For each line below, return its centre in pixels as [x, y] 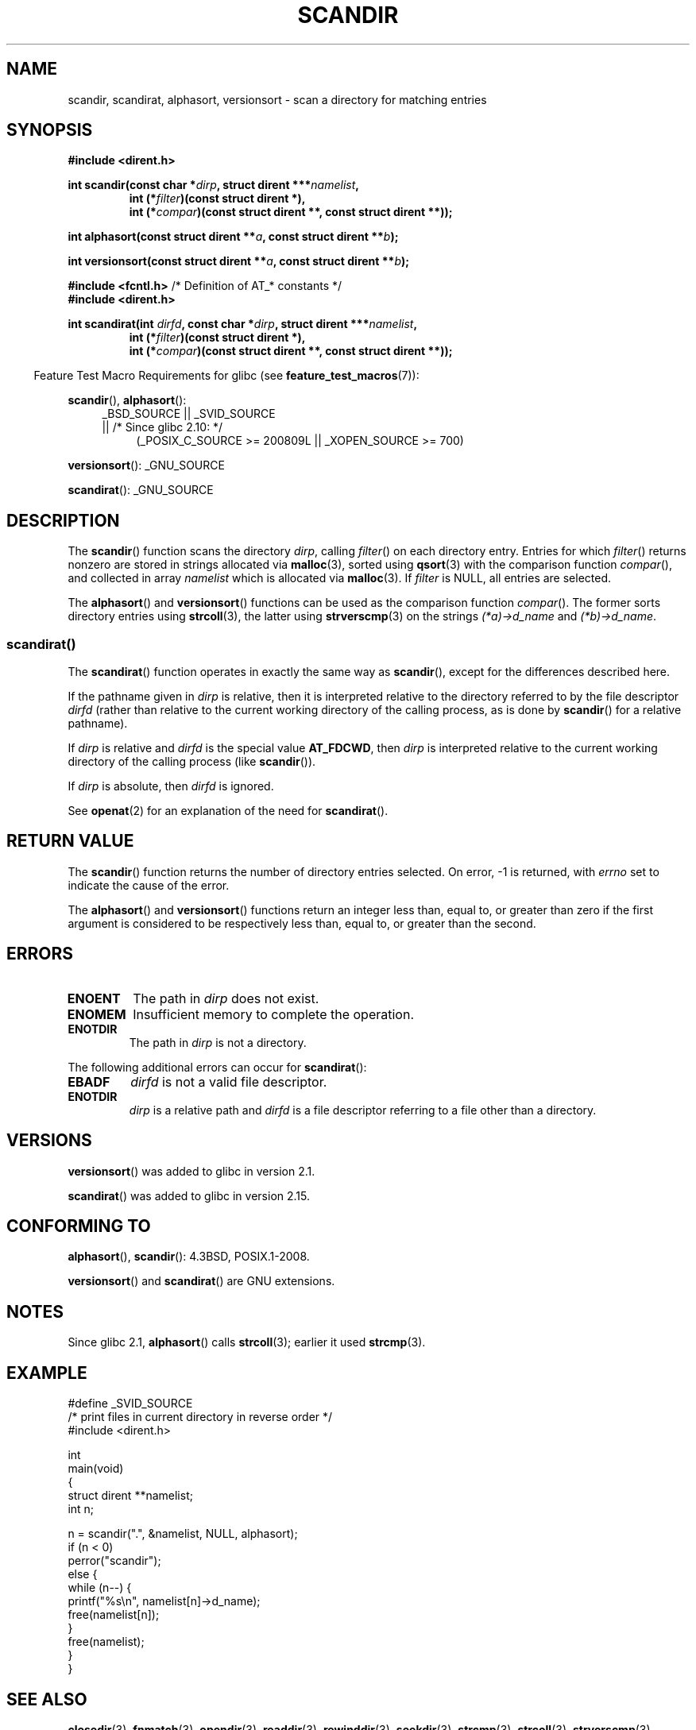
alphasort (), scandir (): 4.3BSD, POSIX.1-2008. [189, 1257]
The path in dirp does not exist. [226, 998]
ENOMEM [97, 1014]
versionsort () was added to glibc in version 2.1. [191, 1171]
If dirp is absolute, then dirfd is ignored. [171, 786]
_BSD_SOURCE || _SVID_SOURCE [189, 414]
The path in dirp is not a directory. [218, 1042]
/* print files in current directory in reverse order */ [200, 1417]
